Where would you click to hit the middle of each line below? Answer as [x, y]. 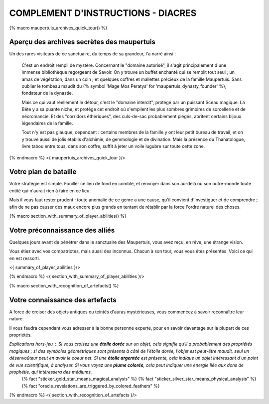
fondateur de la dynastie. [47, 93]
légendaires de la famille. [47, 123]
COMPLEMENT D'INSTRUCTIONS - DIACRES [103, 13]
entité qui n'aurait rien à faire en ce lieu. [50, 191]
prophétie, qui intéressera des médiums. [51, 372]
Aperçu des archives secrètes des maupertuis [82, 42]
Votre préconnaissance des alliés [62, 230]
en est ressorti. [25, 258]
